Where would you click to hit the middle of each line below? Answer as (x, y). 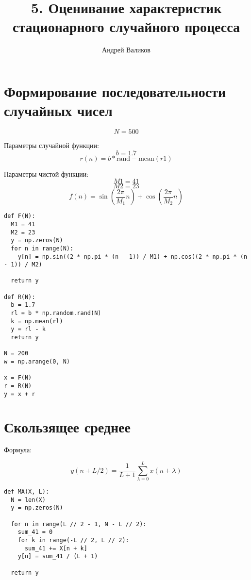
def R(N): (20, 297)
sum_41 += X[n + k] (56, 548)
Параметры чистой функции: (46, 174)
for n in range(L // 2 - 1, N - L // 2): (79, 524)
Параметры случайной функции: (51, 145)
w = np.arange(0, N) (37, 362)
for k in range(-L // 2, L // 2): (73, 540)
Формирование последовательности (115, 91)
